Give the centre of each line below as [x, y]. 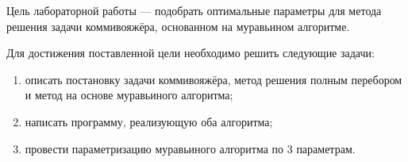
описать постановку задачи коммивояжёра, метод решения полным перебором [214, 79]
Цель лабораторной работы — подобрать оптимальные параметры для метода [194, 10]
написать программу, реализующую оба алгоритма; [149, 121]
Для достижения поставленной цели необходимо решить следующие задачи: [191, 53]
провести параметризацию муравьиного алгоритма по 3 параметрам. [190, 148]
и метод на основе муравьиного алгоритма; [129, 95]
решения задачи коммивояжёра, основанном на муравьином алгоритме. [178, 26]
